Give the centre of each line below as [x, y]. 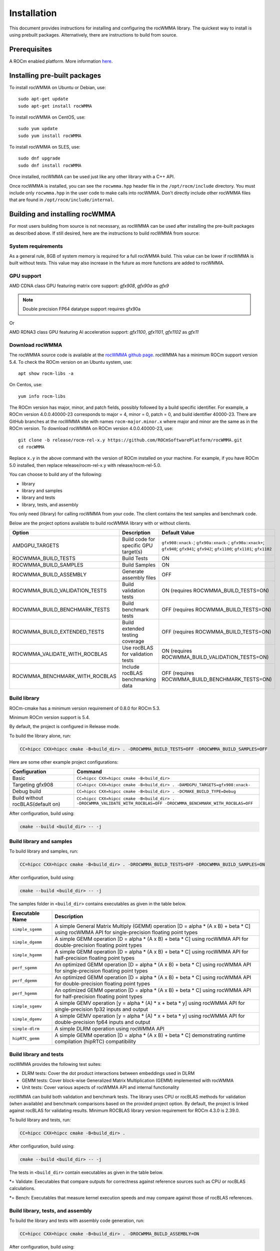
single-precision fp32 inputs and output [101, 1009]
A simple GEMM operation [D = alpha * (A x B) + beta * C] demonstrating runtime [150, 1035]
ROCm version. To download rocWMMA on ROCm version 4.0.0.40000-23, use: [91, 428]
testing [130, 635]
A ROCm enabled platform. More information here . [61, 61]
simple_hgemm [27, 955]
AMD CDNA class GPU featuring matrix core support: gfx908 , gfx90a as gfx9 [89, 286]
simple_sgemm [27, 929]
